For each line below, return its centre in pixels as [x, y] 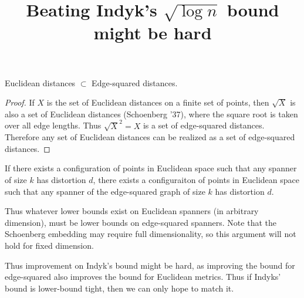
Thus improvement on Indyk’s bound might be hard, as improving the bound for [150, 265]
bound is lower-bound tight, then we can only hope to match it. [119, 288]
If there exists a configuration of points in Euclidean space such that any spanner [151, 168]
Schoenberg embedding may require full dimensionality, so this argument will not [151, 234]
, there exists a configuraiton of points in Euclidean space [196, 180]
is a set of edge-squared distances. [204, 125]
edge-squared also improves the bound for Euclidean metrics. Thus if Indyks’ [143, 277]
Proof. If [20, 102]
